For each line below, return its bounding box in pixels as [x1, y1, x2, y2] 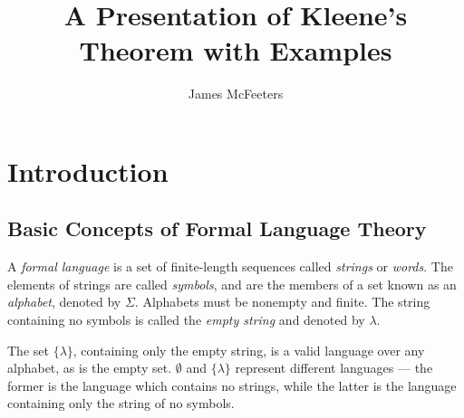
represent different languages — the [235, 358, 433, 377]
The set [7, 340, 49, 359]
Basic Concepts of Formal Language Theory [7, 214, 427, 242]
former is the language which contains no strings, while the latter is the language [7, 375, 457, 394]
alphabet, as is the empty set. [7, 358, 172, 377]
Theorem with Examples [79, 32, 392, 69]
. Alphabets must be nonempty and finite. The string [134, 292, 430, 311]
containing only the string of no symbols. [7, 394, 235, 413]
